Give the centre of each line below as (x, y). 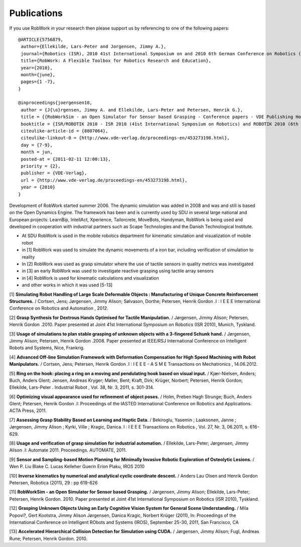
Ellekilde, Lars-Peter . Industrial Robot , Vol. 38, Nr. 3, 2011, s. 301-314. (82, 387)
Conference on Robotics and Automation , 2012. (59, 308)
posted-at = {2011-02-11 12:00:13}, (66, 159)
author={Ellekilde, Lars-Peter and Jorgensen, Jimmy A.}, (94, 47)
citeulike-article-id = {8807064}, (64, 131)
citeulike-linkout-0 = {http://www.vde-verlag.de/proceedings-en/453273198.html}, (125, 138)
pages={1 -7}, (38, 82)
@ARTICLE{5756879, (41, 39)
